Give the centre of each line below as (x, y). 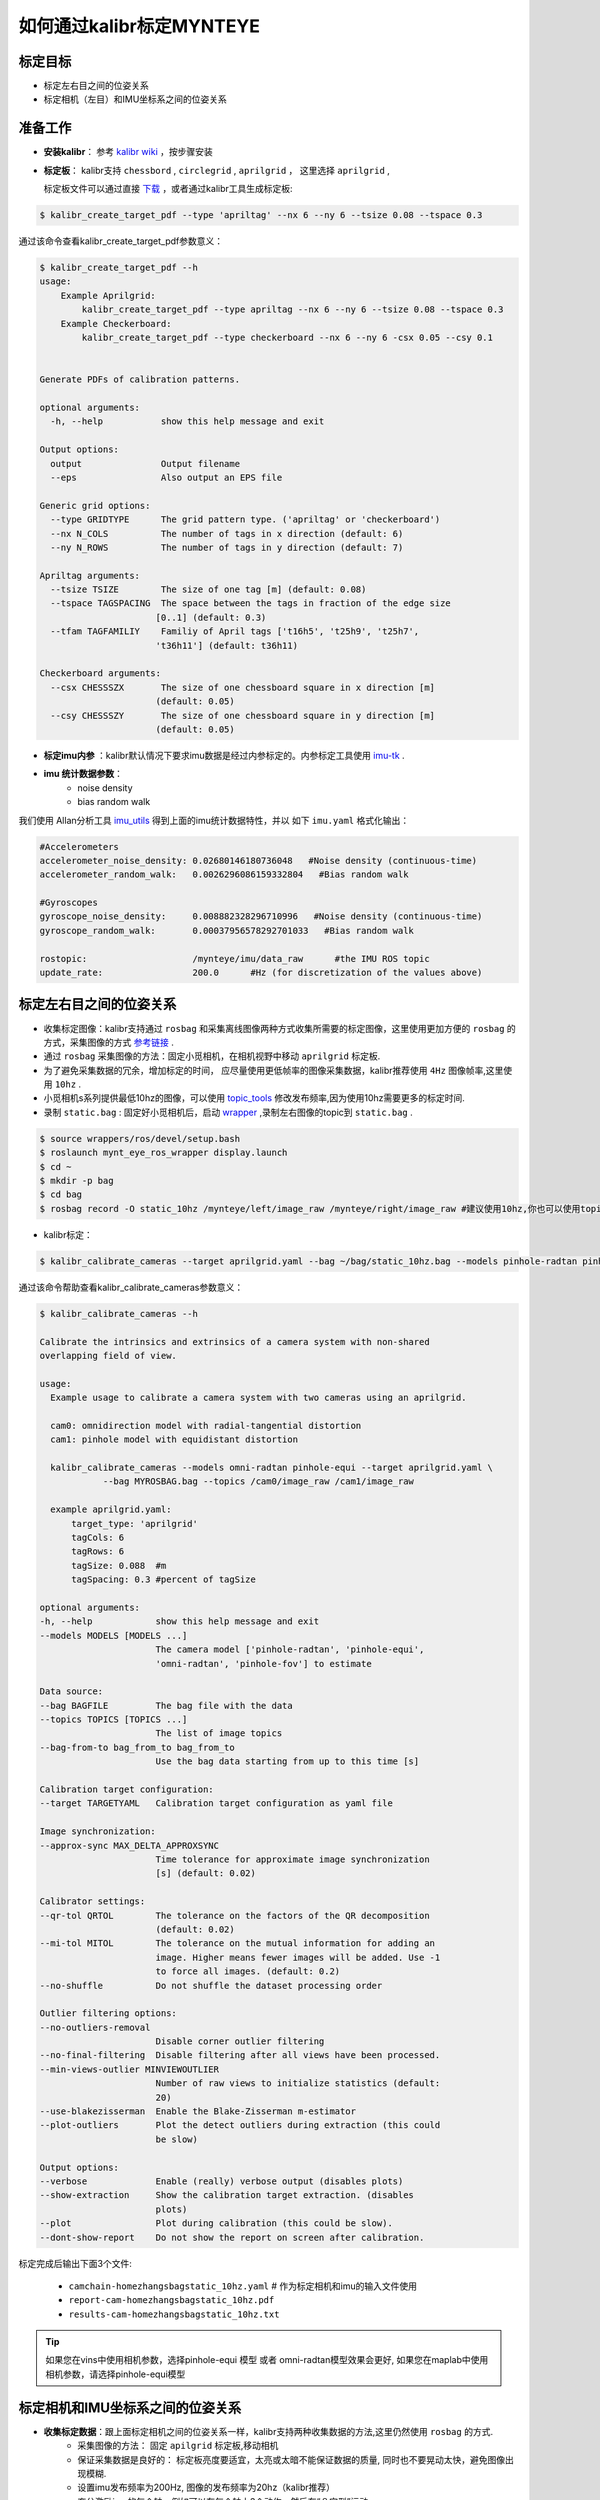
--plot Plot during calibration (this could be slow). (216, 2223)
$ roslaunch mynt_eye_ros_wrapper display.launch (163, 1153)
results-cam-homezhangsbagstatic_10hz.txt (174, 2314)
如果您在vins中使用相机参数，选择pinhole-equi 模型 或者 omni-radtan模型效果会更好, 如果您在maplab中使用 (267, 2360)
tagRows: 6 (98, 1551)
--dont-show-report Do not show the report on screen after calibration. (232, 2237)
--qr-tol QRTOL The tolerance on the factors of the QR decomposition (234, 1915)
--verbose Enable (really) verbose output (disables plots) (221, 2181)
